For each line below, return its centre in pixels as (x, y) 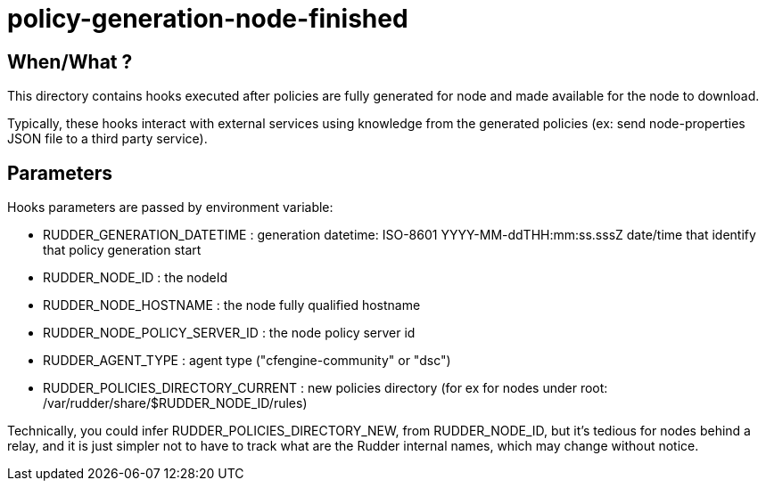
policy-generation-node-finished (208, 19)
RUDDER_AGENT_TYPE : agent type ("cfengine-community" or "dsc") (247, 361)
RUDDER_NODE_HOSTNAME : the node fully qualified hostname (232, 305)
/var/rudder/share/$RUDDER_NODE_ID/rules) (175, 403)
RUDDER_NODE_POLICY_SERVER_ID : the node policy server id (229, 333)
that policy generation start (122, 250)
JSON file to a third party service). (107, 139)
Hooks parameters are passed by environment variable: (170, 207)
